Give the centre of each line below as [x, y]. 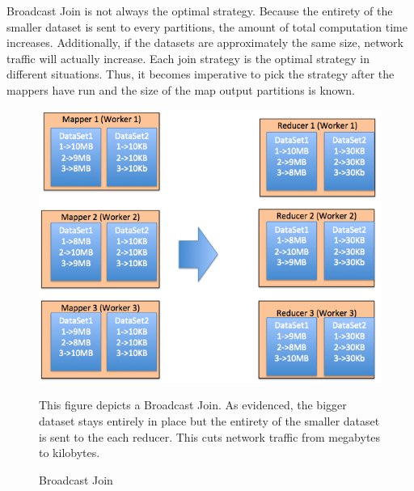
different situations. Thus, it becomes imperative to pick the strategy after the [201, 74]
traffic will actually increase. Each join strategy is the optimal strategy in [188, 58]
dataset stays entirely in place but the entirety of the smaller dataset [209, 421]
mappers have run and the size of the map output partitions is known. [181, 89]
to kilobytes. [70, 453]
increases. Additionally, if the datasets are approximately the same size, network [205, 42]
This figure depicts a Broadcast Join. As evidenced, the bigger [193, 405]
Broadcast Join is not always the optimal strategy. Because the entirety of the [200, 11]
